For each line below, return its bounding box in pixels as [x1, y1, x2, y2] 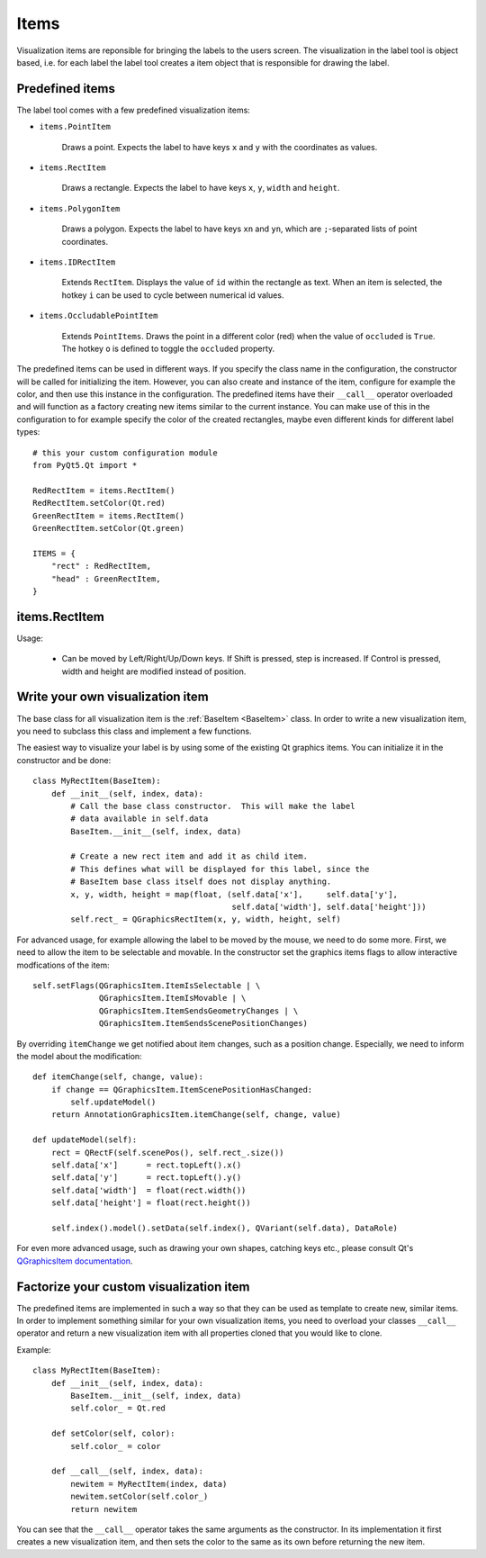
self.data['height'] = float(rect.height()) [50, 1198, 251, 1208]
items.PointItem [39, 122, 112, 132]
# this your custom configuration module [32, 447, 218, 458]
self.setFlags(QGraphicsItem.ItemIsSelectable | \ [32, 980, 261, 990]
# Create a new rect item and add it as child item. [70, 851, 308, 861]
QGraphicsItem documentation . [16, 1256, 133, 1266]
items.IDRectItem [39, 257, 116, 267]
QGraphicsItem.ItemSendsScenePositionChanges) [99, 1018, 308, 1029]
